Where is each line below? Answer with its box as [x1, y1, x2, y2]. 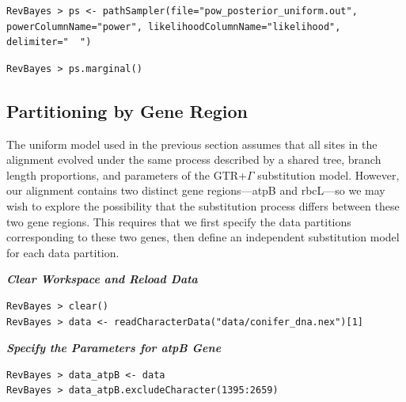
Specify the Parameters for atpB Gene [6, 339, 222, 356]
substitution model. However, [257, 166, 400, 183]
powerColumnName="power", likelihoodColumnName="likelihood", [6, 21, 341, 32]
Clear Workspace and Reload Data [6, 271, 198, 287]
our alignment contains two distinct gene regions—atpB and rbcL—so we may [6, 182, 385, 199]
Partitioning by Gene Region [6, 98, 249, 123]
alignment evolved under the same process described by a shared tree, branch [6, 151, 381, 168]
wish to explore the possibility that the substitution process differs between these [6, 197, 400, 214]
